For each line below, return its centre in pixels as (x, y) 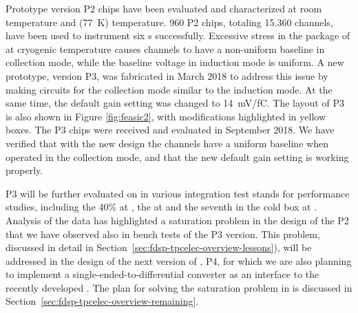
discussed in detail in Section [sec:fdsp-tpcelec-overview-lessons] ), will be (159, 247)
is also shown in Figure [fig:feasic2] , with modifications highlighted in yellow (166, 116)
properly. (24, 170)
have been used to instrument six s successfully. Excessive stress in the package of (178, 35)
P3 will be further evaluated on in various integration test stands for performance (178, 193)
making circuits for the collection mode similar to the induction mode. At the (169, 89)
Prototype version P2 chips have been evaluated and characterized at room (164, 8)
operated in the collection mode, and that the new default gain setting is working (177, 156)
